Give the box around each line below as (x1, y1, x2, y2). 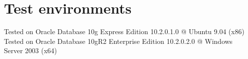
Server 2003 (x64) (4, 45, 57, 56)
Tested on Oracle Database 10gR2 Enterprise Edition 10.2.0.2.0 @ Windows (4, 36, 233, 46)
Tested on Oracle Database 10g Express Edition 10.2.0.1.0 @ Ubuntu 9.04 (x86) (4, 26, 245, 37)
